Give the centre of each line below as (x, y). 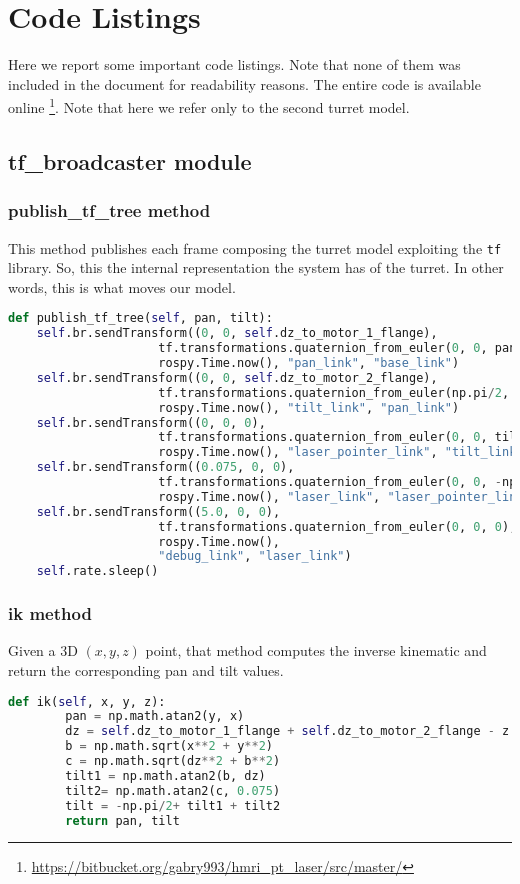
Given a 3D (43, 650)
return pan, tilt (122, 820)
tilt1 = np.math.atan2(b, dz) (165, 775)
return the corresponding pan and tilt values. (146, 669)
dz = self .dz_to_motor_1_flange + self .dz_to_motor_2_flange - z (287, 731)
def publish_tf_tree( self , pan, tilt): (140, 318)
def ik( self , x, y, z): (87, 701)
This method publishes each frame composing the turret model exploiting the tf (255, 247)
